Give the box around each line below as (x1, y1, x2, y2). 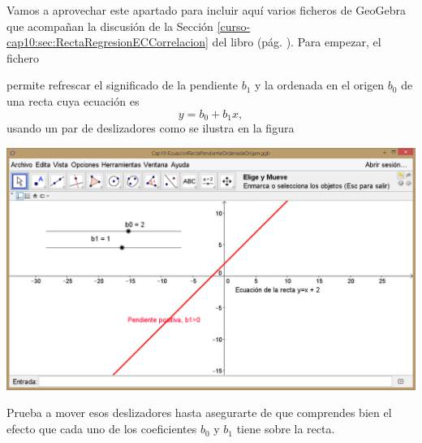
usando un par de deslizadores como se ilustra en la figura (6, 119, 295, 137)
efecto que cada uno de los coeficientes (6, 420, 197, 437)
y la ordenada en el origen (255, 76, 385, 93)
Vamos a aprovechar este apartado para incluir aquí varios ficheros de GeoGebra (6, 2, 406, 18)
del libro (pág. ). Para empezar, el (212, 33, 381, 50)
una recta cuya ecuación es (6, 92, 140, 109)
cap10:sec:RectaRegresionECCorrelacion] (6, 33, 209, 50)
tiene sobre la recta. (236, 420, 335, 437)
